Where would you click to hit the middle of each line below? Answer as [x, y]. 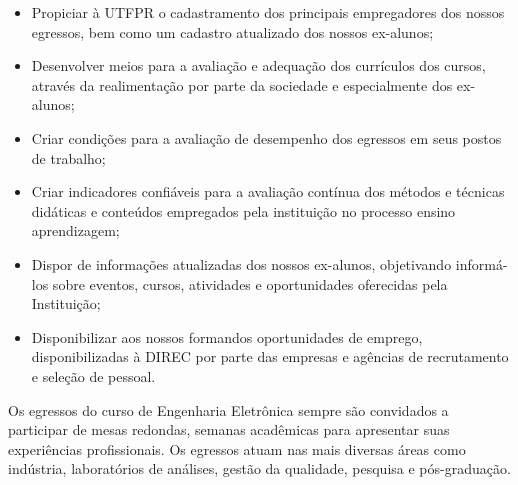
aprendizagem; [75, 230]
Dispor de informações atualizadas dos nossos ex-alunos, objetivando [241, 263]
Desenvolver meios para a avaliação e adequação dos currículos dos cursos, [258, 65]
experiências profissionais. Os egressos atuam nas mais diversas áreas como [237, 448]
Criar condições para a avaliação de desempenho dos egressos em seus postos [266, 137]
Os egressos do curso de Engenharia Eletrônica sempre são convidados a [228, 409]
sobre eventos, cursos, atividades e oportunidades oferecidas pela [250, 283]
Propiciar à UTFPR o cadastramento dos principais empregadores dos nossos [268, 12]
